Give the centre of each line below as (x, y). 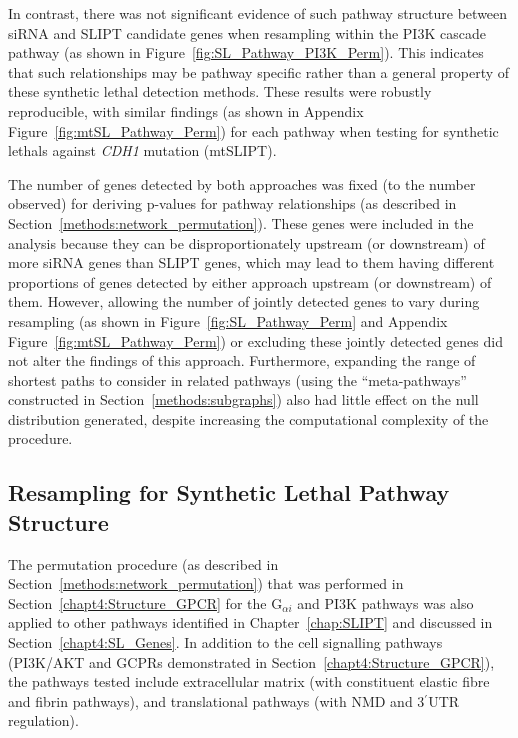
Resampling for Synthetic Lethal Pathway (229, 492)
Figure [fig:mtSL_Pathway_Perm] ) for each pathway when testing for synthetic (253, 130)
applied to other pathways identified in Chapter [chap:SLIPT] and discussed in (250, 622)
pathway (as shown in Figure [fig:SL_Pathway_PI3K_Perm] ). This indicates (246, 52)
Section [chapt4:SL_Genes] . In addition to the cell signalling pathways (225, 642)
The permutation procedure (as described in (143, 563)
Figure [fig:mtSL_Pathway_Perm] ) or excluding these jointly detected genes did (255, 340)
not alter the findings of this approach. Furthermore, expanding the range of (242, 360)
